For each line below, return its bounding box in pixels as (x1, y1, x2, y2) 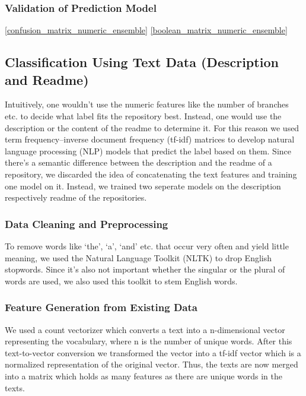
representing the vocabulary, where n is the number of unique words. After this (5, 335, 292, 347)
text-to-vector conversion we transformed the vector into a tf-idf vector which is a (5, 346, 301, 359)
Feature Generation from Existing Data (5, 300, 197, 315)
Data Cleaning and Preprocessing (5, 216, 168, 231)
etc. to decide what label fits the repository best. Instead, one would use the (5, 110, 282, 122)
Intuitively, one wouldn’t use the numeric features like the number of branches (5, 98, 289, 110)
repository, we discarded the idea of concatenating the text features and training (5, 167, 297, 180)
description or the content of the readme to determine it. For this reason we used (5, 121, 299, 134)
